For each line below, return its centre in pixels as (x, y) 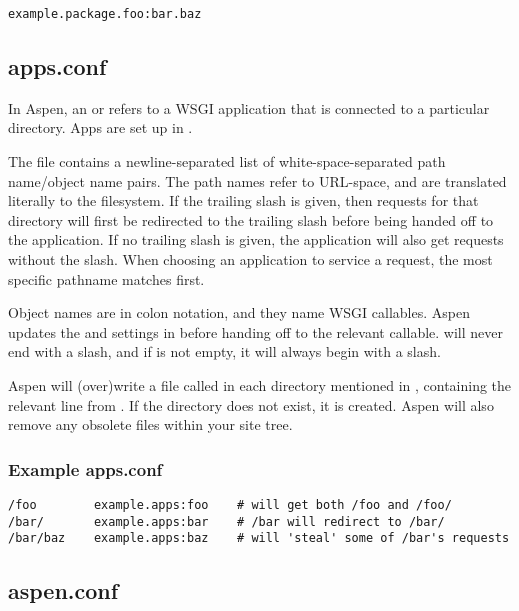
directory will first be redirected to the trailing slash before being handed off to (251, 219)
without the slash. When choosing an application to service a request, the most (250, 259)
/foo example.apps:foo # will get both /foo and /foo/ (230, 504)
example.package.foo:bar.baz (105, 14)
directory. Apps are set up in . (100, 127)
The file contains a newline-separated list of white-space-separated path (227, 161)
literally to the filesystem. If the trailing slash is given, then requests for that (243, 200)
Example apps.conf (85, 468)
